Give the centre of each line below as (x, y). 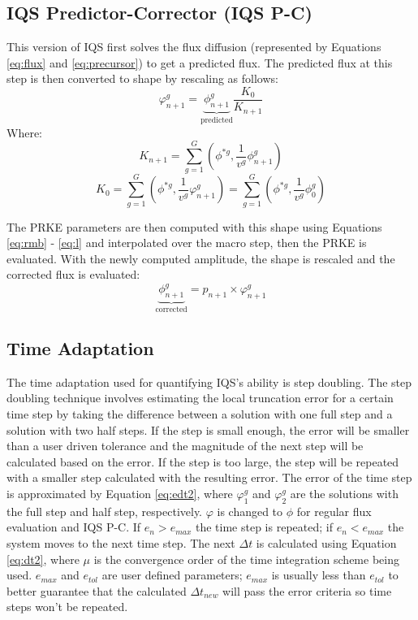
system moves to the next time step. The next (121, 542)
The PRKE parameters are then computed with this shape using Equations (194, 226)
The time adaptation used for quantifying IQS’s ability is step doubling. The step (209, 382)
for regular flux (334, 511)
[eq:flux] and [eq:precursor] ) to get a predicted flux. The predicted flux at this (200, 62)
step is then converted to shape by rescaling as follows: (142, 78)
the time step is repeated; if (264, 527)
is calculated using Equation (326, 542)
